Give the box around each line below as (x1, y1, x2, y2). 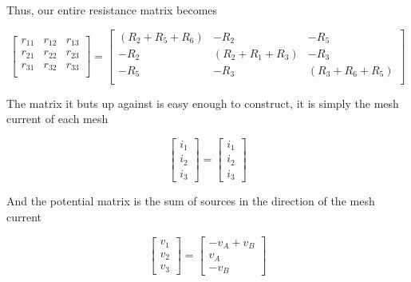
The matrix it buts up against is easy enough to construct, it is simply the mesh (6, 94, 399, 111)
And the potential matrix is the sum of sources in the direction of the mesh (6, 193, 375, 209)
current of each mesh (6, 110, 109, 127)
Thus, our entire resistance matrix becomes (6, 2, 218, 18)
